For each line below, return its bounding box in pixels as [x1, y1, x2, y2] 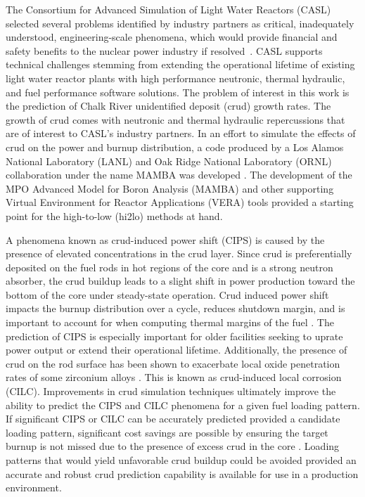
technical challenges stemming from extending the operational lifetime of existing [6, 57, 355, 72]
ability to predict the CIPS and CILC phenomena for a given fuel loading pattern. [6, 397, 360, 412]
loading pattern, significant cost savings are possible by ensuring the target [6, 425, 328, 439]
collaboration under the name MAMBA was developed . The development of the [6, 167, 352, 182]
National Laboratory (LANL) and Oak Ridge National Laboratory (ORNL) [6, 153, 332, 168]
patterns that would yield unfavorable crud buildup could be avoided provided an [6, 453, 357, 467]
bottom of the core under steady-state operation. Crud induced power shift [6, 287, 329, 302]
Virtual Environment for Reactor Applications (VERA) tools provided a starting [6, 195, 354, 209]
